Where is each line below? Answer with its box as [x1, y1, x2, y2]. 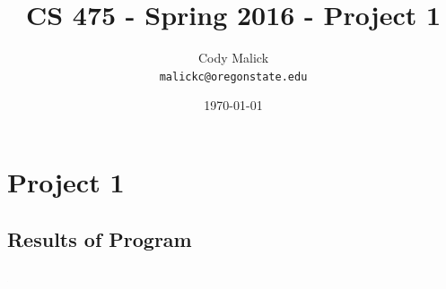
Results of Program [7, 225, 192, 252]
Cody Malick [197, 48, 269, 67]
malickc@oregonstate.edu [159, 70, 308, 83]
